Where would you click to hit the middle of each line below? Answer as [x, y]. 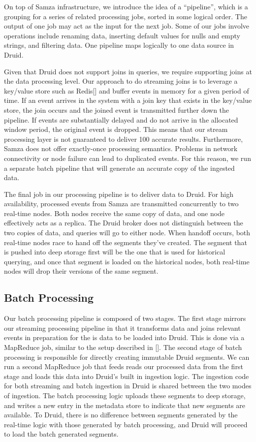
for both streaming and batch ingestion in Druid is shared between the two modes [128, 386]
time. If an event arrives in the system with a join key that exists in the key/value [128, 100]
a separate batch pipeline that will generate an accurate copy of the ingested [119, 168]
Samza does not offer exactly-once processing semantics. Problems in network [121, 148]
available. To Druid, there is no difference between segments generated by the [121, 415]
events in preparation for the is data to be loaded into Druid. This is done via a [124, 337]
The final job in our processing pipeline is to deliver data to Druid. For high [119, 194]
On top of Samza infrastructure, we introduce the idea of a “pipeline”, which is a [126, 6]
